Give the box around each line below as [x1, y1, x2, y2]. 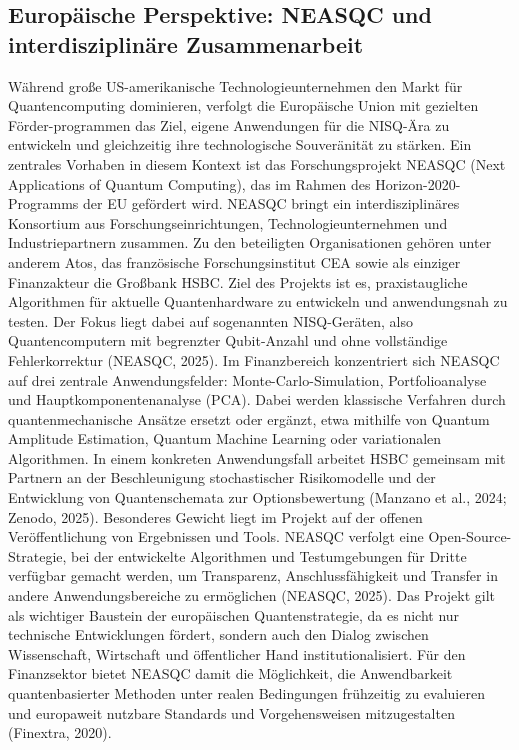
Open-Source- [428, 526, 512, 547]
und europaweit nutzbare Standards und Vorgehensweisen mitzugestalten [8, 702, 455, 723]
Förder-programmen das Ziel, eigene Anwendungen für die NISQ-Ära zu [8, 114, 450, 135]
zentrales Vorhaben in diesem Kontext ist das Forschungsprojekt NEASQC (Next [8, 153, 506, 174]
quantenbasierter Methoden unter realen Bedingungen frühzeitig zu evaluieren [8, 683, 485, 703]
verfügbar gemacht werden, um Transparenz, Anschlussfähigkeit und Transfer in [8, 565, 498, 586]
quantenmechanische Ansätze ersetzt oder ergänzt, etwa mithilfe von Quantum [8, 408, 490, 429]
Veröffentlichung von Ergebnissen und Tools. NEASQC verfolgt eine [8, 526, 424, 547]
